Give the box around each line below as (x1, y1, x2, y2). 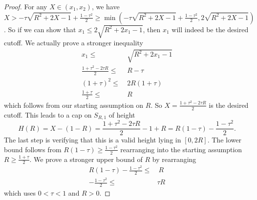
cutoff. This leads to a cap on (4, 109, 92, 120)
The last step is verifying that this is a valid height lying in (4, 135, 181, 145)
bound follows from (4, 144, 62, 154)
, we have (91, 1, 120, 11)
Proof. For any (4, 1, 47, 11)
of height (108, 109, 135, 120)
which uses (4, 188, 36, 198)
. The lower (207, 135, 241, 145)
